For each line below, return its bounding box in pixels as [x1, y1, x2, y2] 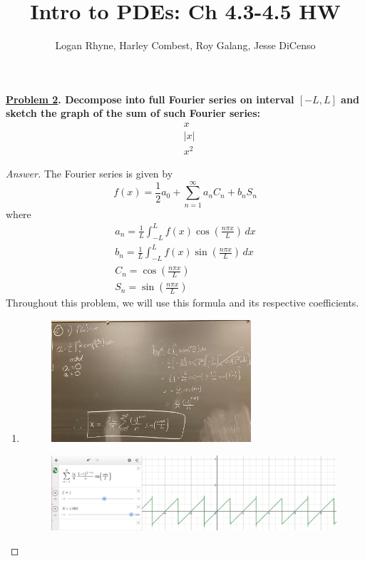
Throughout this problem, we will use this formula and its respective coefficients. [6, 295, 359, 310]
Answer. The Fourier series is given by [6, 166, 173, 181]
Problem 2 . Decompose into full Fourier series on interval [6, 91, 294, 106]
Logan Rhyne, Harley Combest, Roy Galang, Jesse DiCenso [55, 38, 316, 53]
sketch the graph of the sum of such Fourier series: [6, 105, 261, 120]
